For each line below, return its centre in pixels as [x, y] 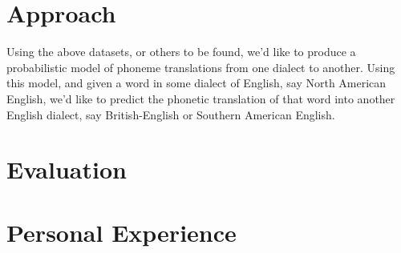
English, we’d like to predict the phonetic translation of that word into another [201, 98]
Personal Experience [122, 232]
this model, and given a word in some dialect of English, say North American [196, 83]
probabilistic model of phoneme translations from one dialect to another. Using [201, 67]
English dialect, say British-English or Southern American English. [171, 114]
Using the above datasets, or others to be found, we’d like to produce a [181, 52]
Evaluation [67, 169]
